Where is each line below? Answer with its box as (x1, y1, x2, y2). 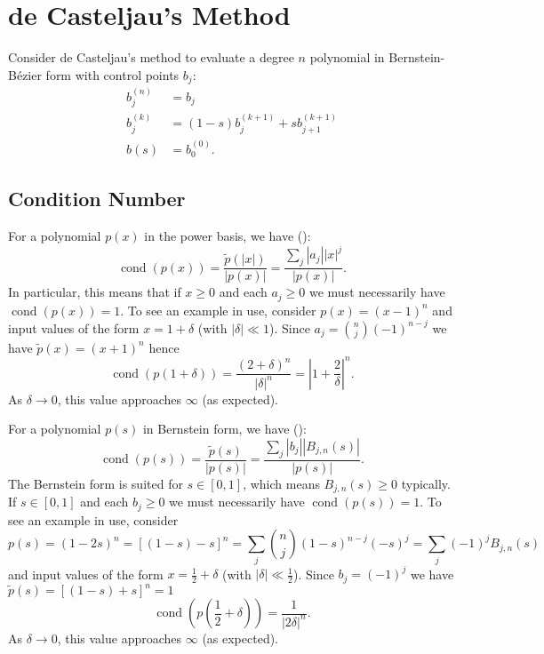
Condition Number (8, 185, 186, 212)
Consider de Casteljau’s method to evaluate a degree (8, 48, 294, 67)
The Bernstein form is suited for (8, 474, 183, 492)
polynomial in (309, 48, 385, 67)
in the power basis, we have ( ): (144, 227, 311, 245)
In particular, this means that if (8, 283, 181, 301)
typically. (401, 474, 451, 492)
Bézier (8, 65, 42, 84)
